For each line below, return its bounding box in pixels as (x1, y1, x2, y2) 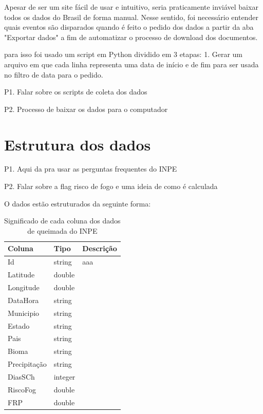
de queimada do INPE (27, 225, 98, 236)
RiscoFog (8, 384, 36, 394)
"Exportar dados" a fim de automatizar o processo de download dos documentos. (4, 31, 258, 42)
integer (53, 371, 76, 382)
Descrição (82, 243, 117, 254)
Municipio (8, 307, 40, 318)
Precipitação (8, 359, 47, 369)
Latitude (8, 269, 35, 280)
